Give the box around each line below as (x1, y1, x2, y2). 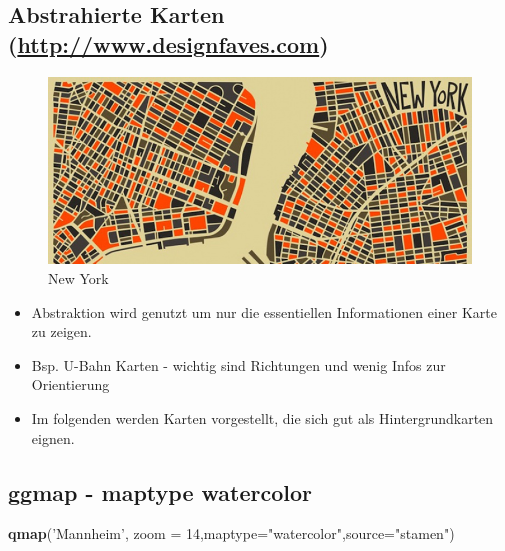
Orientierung (31, 374, 110, 395)
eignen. (31, 427, 75, 448)
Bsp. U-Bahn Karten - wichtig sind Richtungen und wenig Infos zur (31, 354, 446, 375)
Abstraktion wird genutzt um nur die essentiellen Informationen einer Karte (31, 301, 498, 322)
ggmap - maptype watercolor (8, 476, 312, 507)
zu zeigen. (31, 321, 92, 342)
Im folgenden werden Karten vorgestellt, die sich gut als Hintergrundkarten (31, 408, 494, 428)
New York (48, 268, 109, 289)
